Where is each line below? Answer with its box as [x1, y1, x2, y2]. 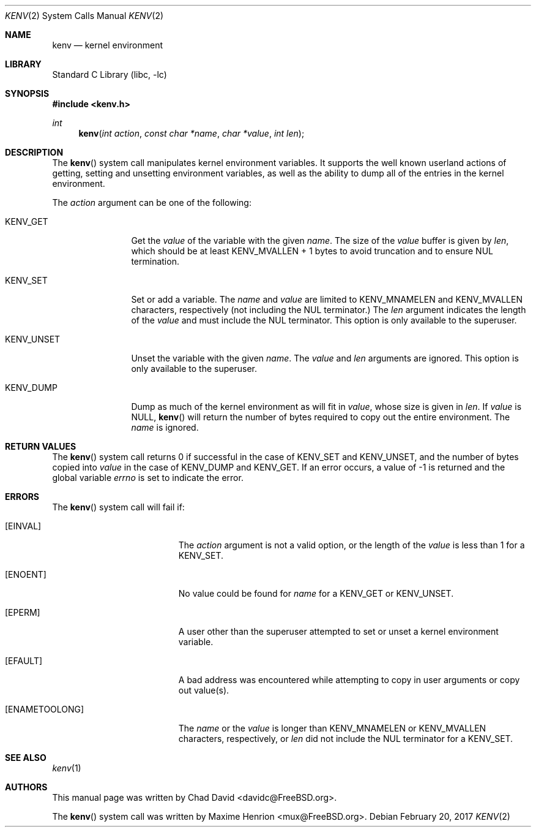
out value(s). [178, 685, 229, 695]
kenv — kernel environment [52, 40, 163, 50]
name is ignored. [131, 422, 199, 433]
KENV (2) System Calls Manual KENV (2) [5, 10, 164, 21]
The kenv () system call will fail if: [52, 502, 185, 512]
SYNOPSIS [5, 88, 50, 99]
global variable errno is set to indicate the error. [52, 472, 244, 483]
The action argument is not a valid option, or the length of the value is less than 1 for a [178, 540, 525, 550]
